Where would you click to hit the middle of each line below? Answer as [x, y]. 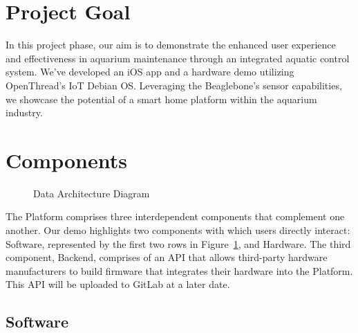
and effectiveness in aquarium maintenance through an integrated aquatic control [178, 58]
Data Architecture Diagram [92, 193]
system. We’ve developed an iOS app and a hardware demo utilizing [150, 72]
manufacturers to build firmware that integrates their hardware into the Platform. [179, 270]
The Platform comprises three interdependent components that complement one [175, 216]
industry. [24, 112]
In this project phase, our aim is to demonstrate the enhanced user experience [171, 45]
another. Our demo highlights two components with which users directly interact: [178, 230]
